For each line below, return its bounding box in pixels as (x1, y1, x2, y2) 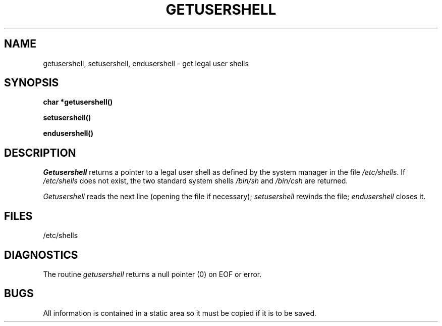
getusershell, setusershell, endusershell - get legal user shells (43, 59, 249, 68)
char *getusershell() (43, 98, 113, 107)
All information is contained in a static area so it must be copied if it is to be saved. (43, 308, 316, 317)
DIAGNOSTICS (4, 248, 78, 261)
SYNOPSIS (4, 76, 59, 89)
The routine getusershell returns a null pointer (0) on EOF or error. (43, 269, 262, 278)
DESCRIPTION (4, 146, 76, 159)
